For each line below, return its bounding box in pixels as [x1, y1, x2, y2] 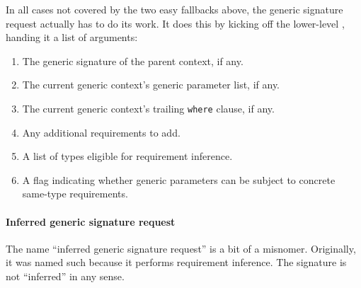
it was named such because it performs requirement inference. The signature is [6, 255, 347, 270]
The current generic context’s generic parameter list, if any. [22, 77, 280, 92]
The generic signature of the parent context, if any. [22, 53, 243, 68]
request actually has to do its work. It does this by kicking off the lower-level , [6, 16, 345, 30]
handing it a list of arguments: [6, 30, 138, 45]
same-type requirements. [22, 186, 128, 201]
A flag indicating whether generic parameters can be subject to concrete [22, 172, 336, 187]
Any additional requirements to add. [22, 125, 180, 139]
